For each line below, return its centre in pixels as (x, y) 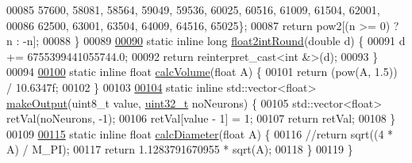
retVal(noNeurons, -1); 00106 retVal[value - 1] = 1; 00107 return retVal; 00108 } (201, 118)
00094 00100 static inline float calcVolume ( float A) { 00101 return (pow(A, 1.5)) (202, 72)
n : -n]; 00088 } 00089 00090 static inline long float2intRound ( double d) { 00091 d (206, 41)
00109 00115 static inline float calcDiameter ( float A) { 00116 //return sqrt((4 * (200, 133)
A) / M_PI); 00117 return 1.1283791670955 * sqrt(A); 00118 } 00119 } (180, 149)
